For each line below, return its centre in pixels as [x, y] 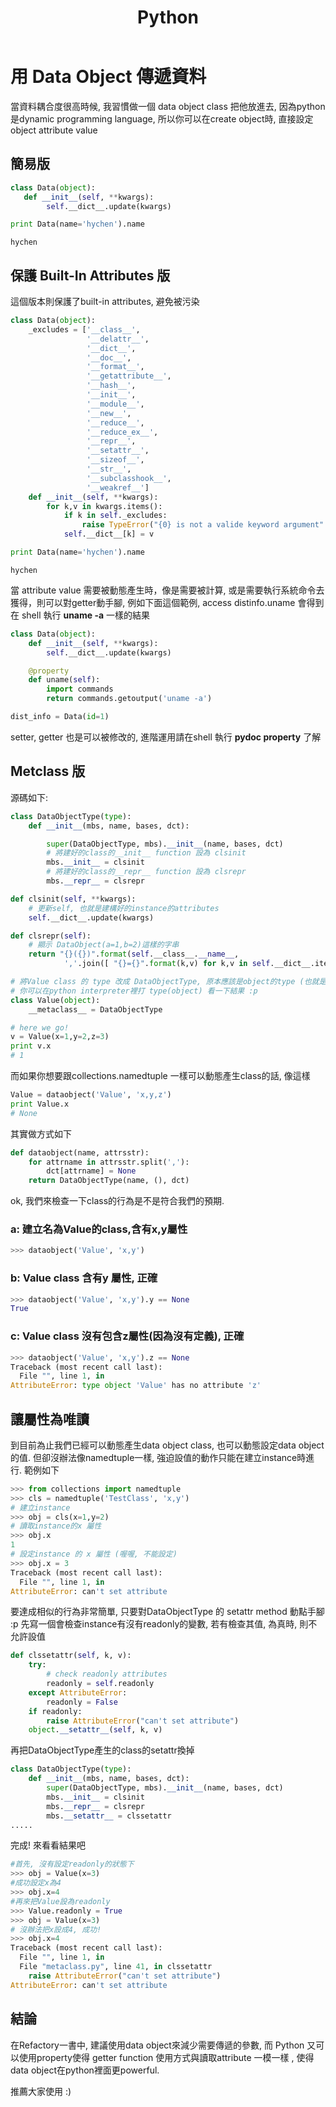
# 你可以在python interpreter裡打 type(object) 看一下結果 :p [134, 991]
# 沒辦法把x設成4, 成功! [56, 1929]
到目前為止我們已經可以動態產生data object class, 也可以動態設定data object [167, 1445]
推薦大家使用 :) [41, 2091]
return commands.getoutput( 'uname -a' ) [129, 699]
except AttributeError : [78, 1692]
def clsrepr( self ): [51, 936]
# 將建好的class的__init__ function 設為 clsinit [146, 853]
